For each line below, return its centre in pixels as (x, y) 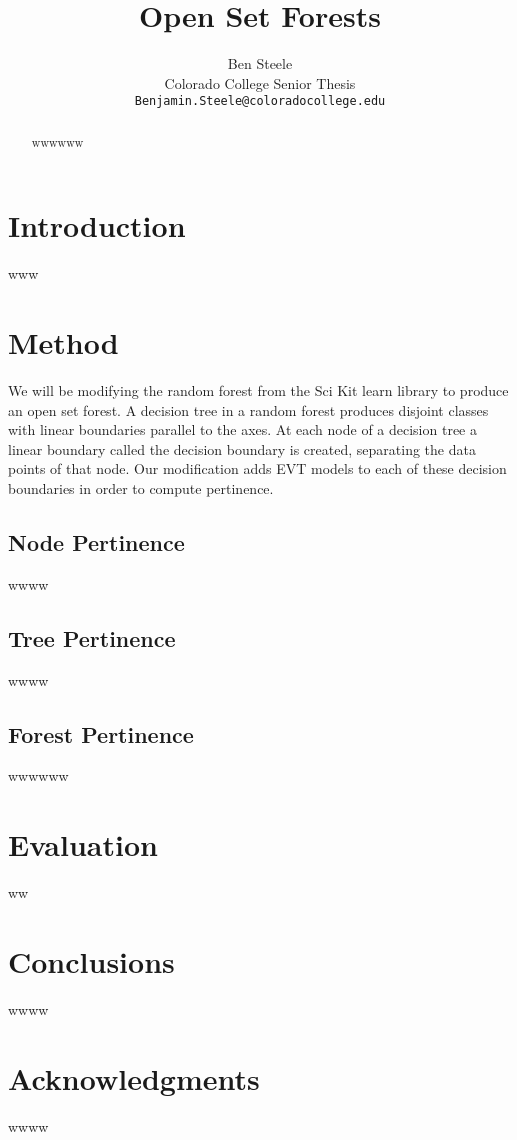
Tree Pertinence (92, 637)
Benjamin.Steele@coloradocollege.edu (260, 101)
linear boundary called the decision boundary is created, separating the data (242, 448)
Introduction (97, 225)
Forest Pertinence (101, 733)
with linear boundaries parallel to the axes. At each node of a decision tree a (242, 429)
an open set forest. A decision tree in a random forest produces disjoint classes (248, 409)
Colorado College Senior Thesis (260, 82)
